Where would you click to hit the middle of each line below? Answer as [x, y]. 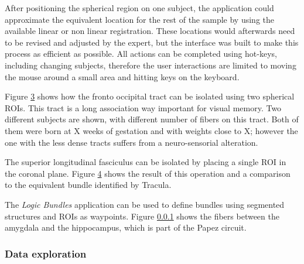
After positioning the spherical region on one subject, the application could [139, 8]
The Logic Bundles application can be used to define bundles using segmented [145, 204]
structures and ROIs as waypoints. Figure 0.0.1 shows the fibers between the [142, 216]
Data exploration [46, 253]
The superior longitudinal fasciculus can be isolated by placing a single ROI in [146, 162]
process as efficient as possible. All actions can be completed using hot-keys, [141, 54]
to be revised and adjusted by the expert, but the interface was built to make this [152, 42]
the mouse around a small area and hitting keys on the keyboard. [122, 76]
